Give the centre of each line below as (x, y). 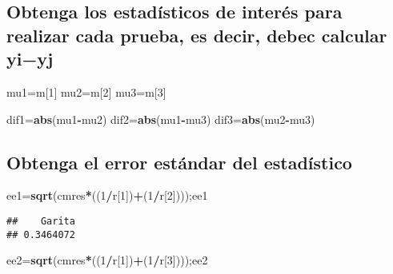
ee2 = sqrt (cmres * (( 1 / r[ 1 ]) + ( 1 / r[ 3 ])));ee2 (107, 260)
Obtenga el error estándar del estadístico (179, 162)
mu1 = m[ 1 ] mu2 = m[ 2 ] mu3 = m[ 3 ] (86, 91)
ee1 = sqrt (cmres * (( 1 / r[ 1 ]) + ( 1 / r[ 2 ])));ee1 (107, 195)
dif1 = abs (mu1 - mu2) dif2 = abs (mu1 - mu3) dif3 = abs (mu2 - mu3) (161, 119)
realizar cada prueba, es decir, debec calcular (197, 35)
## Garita (41, 221)
